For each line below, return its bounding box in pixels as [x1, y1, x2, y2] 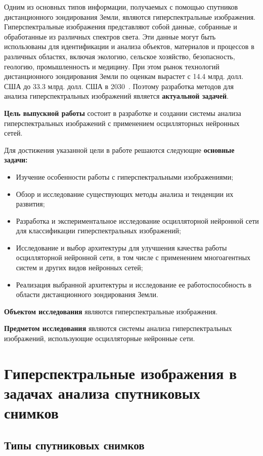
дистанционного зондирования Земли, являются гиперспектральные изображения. [4, 11, 255, 22]
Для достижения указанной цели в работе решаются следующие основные [4, 144, 235, 155]
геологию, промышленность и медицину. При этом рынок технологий [4, 61, 220, 71]
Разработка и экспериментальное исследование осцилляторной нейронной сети [16, 215, 259, 226]
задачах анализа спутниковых [4, 383, 200, 403]
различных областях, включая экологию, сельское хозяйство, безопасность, [4, 51, 235, 61]
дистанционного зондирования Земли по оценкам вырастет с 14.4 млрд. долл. [4, 71, 244, 81]
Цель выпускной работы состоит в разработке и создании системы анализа [4, 107, 241, 118]
